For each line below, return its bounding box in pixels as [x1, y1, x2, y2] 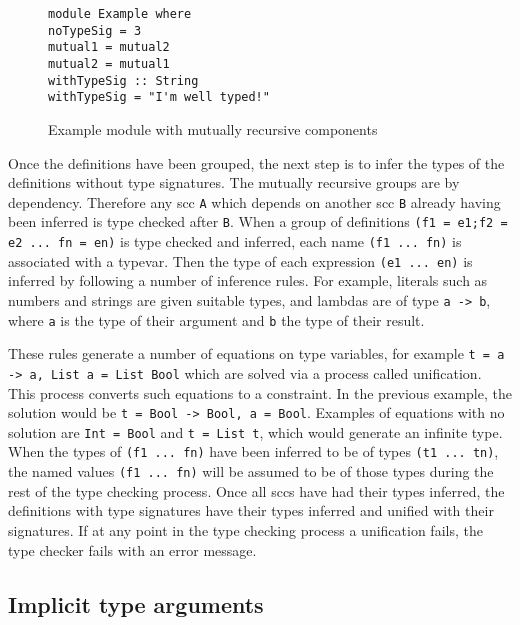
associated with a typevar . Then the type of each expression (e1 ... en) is [8, 250, 473, 271]
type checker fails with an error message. [8, 539, 257, 560]
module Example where [48, 7, 192, 21]
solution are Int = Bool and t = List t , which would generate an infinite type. [8, 421, 503, 442]
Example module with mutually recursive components [48, 118, 378, 139]
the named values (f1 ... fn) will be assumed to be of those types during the [8, 461, 494, 482]
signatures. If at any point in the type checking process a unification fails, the [8, 519, 483, 540]
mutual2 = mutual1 [48, 56, 170, 71]
